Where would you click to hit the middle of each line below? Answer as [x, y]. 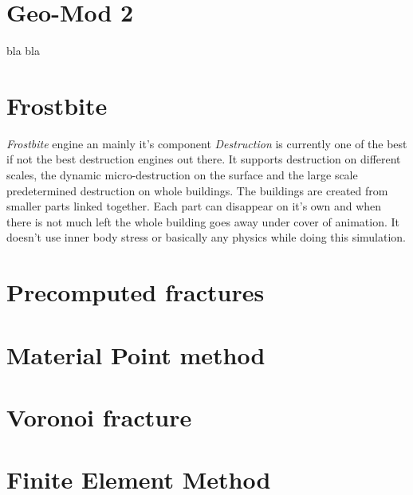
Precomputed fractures [136, 292]
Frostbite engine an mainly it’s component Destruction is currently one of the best [207, 143]
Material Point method [136, 354]
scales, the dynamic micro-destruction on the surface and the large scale [182, 175]
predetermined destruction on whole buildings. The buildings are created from [197, 190]
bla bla [24, 51]
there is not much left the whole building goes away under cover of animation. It [203, 221]
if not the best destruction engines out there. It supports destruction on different [204, 159]
